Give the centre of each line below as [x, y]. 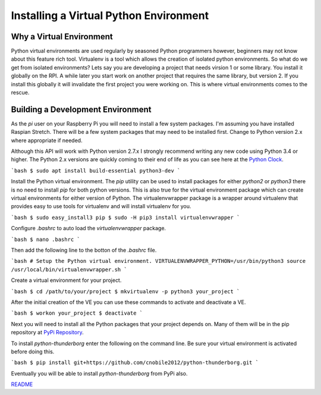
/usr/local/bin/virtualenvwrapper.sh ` [69, 269]
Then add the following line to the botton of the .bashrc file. [84, 250]
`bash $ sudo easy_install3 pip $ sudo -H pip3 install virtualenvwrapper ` [125, 217]
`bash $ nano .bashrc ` [45, 239]
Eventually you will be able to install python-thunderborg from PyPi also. [99, 373]
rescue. [20, 93]
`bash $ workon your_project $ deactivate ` [77, 313]
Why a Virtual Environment [62, 37]
